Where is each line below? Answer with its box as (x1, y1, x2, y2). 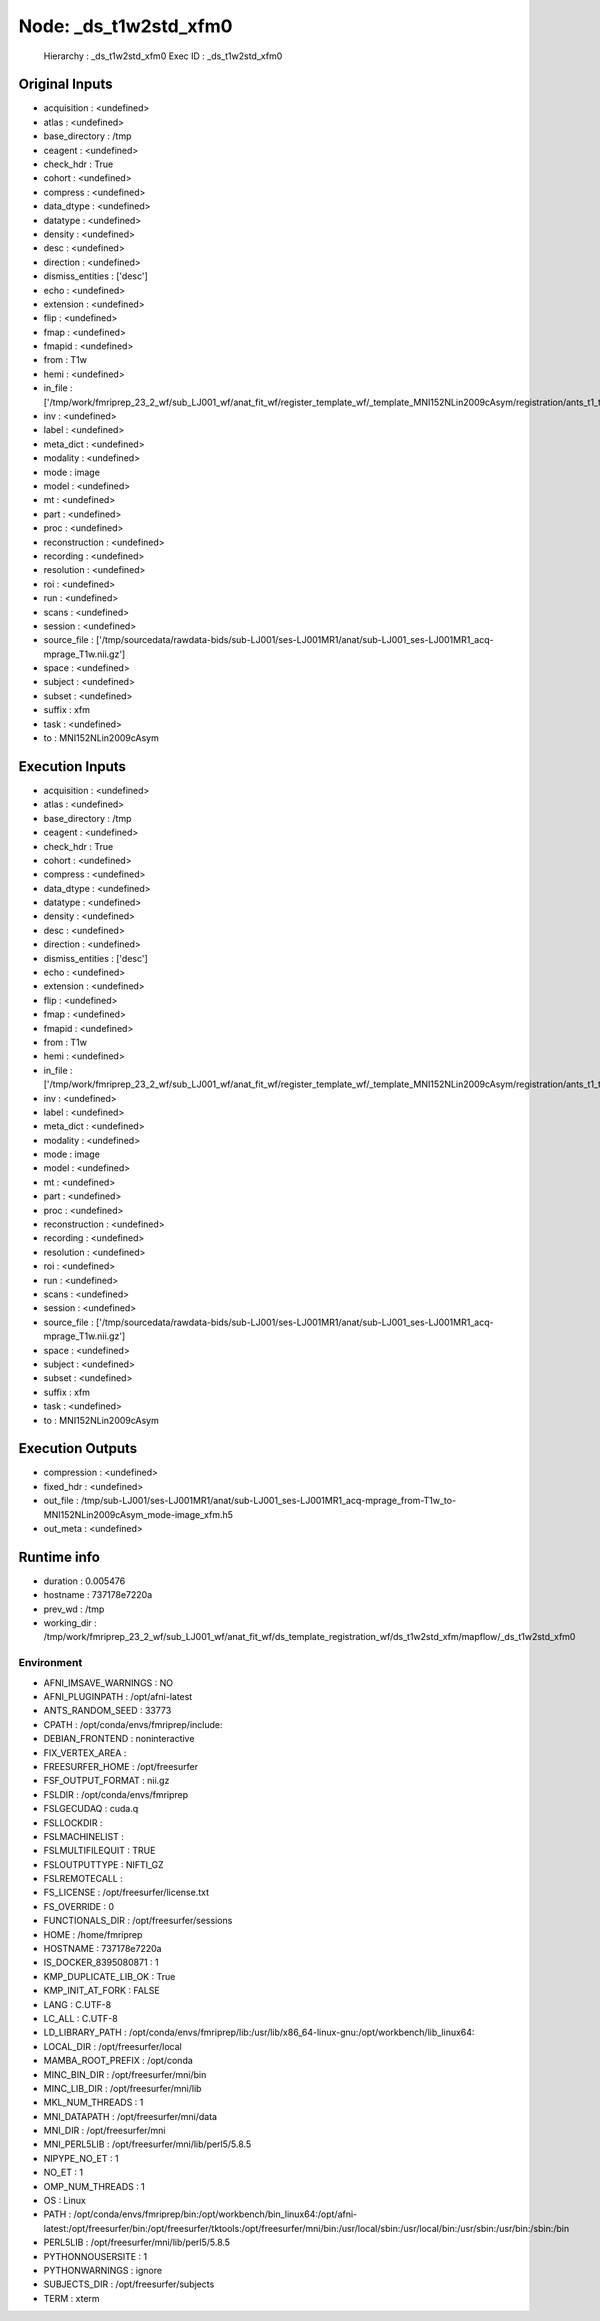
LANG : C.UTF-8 (43, 1998, 112, 2010)
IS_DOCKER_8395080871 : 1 (43, 1956, 159, 1969)
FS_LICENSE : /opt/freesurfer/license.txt (43, 1886, 210, 1899)
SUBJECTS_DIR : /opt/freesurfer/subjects (43, 2278, 215, 2290)
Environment (18, 1656, 83, 1670)
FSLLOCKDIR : (43, 1816, 103, 1829)
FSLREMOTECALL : (43, 1873, 124, 1885)
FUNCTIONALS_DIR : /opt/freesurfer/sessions (43, 1915, 233, 1927)
